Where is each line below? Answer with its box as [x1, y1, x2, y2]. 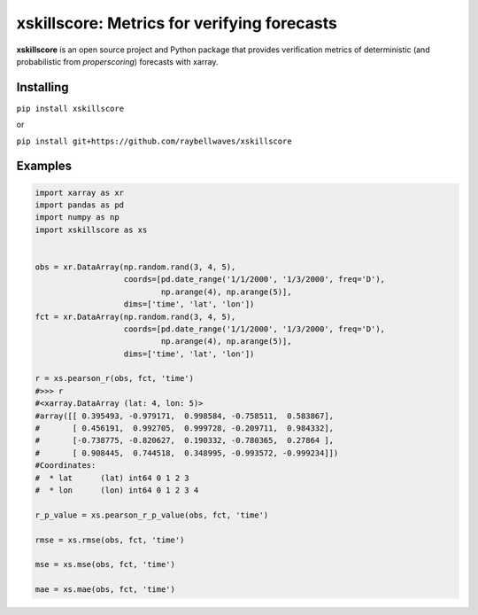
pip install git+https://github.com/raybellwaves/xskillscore [16, 136, 292, 146]
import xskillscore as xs [35, 224, 148, 235]
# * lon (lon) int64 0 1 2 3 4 [35, 486, 199, 495]
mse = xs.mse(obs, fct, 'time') [35, 559, 176, 570]
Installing [16, 80, 70, 95]
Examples [16, 159, 73, 174]
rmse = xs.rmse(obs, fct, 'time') [35, 534, 185, 545]
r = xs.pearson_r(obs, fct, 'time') [35, 373, 195, 384]
